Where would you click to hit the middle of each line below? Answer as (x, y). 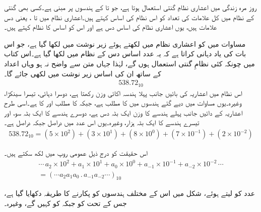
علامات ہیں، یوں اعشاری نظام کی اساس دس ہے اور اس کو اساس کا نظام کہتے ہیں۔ (111, 27)
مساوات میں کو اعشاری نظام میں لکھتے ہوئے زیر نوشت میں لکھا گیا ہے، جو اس (125, 43)
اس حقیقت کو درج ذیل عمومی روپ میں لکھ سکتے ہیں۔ (76, 153)
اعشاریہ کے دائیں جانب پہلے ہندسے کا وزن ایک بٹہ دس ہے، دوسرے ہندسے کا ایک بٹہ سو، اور (123, 112)
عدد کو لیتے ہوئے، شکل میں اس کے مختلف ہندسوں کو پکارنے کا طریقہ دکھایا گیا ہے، (130, 193)
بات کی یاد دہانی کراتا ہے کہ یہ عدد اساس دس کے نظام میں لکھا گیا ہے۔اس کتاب (125, 54)
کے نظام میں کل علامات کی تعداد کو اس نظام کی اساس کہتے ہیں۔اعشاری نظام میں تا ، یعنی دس (129, 17)
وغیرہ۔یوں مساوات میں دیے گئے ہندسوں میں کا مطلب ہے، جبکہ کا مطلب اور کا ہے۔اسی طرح (123, 103)
